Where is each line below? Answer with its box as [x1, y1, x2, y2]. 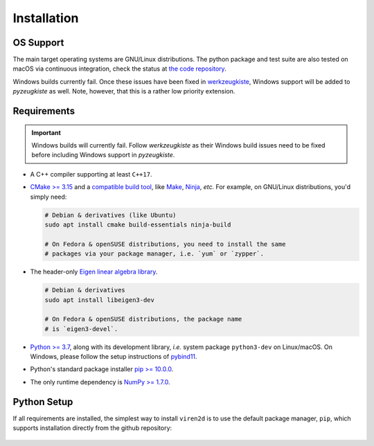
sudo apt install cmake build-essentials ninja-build [44, 220, 231, 229]
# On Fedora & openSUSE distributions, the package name [44, 315, 242, 323]
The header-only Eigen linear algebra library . [30, 267, 158, 276]
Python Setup [12, 395, 73, 408]
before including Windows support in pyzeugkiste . [31, 151, 175, 159]
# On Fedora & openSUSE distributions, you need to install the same [44, 240, 286, 248]
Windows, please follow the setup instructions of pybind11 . [30, 353, 197, 361]
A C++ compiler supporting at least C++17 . [30, 170, 152, 178]
